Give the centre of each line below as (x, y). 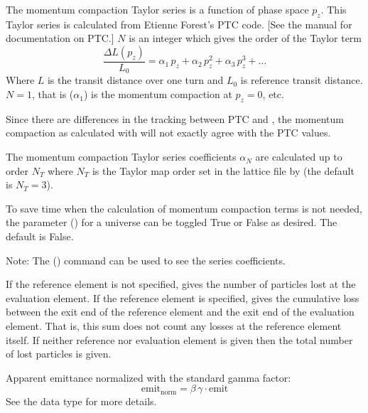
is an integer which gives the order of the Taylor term (245, 38)
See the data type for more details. (81, 401)
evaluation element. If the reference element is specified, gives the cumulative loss (183, 297)
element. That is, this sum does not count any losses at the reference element (174, 325)
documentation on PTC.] (60, 38)
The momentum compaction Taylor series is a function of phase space (157, 9)
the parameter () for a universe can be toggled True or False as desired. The (172, 222)
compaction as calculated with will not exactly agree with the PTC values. (168, 133)
